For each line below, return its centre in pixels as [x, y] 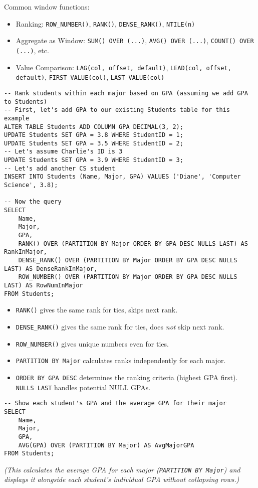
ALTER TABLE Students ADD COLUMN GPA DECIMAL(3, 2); [94, 127]
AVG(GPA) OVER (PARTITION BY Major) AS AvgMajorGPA [106, 445]
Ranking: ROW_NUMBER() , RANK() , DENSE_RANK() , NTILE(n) [105, 23]
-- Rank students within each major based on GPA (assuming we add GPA [126, 93]
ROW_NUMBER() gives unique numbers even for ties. [92, 343]
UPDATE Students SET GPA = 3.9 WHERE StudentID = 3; [94, 160]
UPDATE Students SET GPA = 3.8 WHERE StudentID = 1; [94, 135]
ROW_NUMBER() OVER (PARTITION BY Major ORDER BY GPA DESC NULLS [128, 277]
